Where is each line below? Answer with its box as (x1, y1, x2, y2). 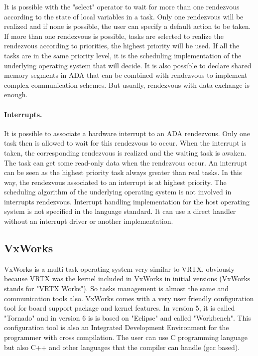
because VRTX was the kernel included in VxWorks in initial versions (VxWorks (4, 273, 251, 284)
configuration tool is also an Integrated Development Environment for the (4, 322, 229, 333)
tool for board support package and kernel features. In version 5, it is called (4, 303, 235, 313)
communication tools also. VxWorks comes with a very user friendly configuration (4, 293, 254, 303)
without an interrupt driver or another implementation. (4, 216, 173, 226)
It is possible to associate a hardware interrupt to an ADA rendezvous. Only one (4, 128, 250, 138)
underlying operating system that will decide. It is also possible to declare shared (4, 60, 252, 70)
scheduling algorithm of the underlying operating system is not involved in (4, 186, 232, 197)
